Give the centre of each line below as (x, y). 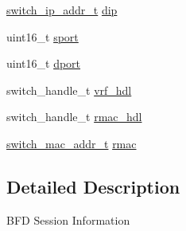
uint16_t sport (43, 36)
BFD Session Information (68, 219)
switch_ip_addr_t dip (62, 10)
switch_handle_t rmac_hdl (74, 117)
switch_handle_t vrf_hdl (69, 90)
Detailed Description (93, 186)
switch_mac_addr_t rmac (72, 143)
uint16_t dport (44, 63)
